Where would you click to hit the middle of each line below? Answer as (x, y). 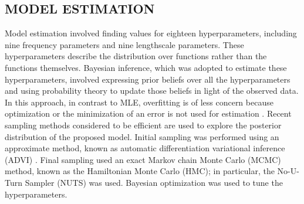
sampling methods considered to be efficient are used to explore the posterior (143, 125)
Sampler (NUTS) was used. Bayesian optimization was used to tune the (154, 182)
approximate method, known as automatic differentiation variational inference (145, 148)
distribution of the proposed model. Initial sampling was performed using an (142, 136)
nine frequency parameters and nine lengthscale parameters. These (124, 44)
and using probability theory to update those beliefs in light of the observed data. (152, 91)
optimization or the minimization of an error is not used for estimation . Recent (148, 113)
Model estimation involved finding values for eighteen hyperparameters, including (151, 33)
